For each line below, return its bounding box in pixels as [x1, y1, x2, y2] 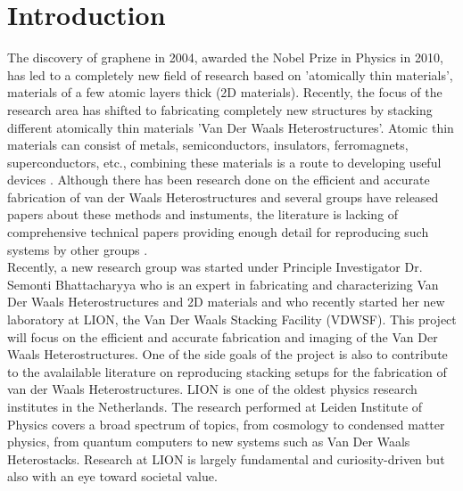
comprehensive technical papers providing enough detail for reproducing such [7, 223, 429, 241]
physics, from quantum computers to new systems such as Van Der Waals [7, 432, 410, 451]
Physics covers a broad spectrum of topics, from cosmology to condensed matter [7, 414, 445, 433]
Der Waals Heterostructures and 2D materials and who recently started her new [7, 292, 445, 311]
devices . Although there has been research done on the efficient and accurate [7, 170, 430, 189]
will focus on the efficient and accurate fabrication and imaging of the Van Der [7, 327, 438, 346]
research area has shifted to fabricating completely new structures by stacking [7, 100, 433, 119]
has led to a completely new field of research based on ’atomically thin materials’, [7, 65, 453, 84]
